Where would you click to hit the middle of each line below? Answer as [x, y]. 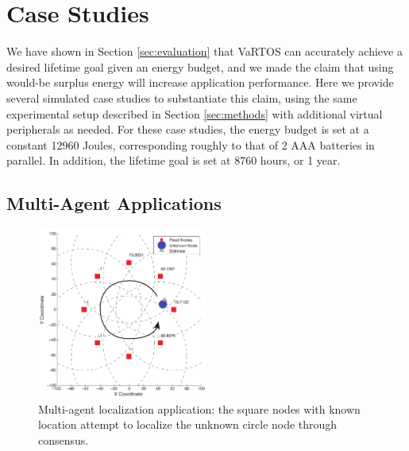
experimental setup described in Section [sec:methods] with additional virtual [195, 113]
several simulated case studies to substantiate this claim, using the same [182, 97]
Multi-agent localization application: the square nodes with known [199, 408]
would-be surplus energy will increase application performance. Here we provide [200, 82]
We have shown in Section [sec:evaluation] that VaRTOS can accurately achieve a [204, 51]
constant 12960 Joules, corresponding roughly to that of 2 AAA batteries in [191, 144]
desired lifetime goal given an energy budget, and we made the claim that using [200, 66]
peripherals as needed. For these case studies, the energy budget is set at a [188, 129]
